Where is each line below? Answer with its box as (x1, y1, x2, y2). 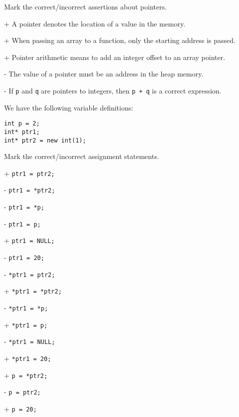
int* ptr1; (4, 128, 40, 135)
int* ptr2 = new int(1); (4, 136, 86, 144)
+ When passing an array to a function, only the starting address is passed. (4, 35, 236, 45)
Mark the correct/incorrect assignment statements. (4, 151, 159, 161)
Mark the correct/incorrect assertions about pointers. (4, 1, 167, 11)
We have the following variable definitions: (4, 102, 134, 112)
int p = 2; (4, 120, 40, 127)
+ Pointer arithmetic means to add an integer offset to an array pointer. (4, 51, 226, 62)
